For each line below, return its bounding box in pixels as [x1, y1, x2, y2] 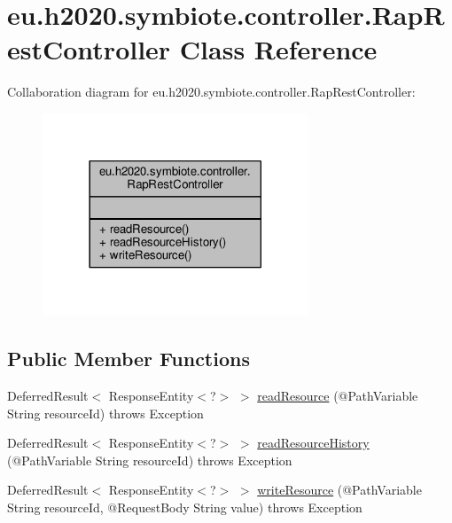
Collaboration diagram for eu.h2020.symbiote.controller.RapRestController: [7, 82, 416, 101]
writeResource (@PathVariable [257, 480, 422, 499]
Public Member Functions [7, 345, 250, 372]
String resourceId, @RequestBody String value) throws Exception [7, 498, 362, 517]
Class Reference [179, 31, 378, 67]
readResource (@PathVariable [257, 386, 418, 405]
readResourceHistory [257, 433, 370, 452]
